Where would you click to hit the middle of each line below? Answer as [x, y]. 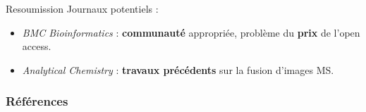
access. [37, 46]
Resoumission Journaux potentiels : [82, 8]
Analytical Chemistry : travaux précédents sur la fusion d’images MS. [178, 69]
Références [37, 101]
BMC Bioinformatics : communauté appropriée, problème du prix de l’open [191, 32]
